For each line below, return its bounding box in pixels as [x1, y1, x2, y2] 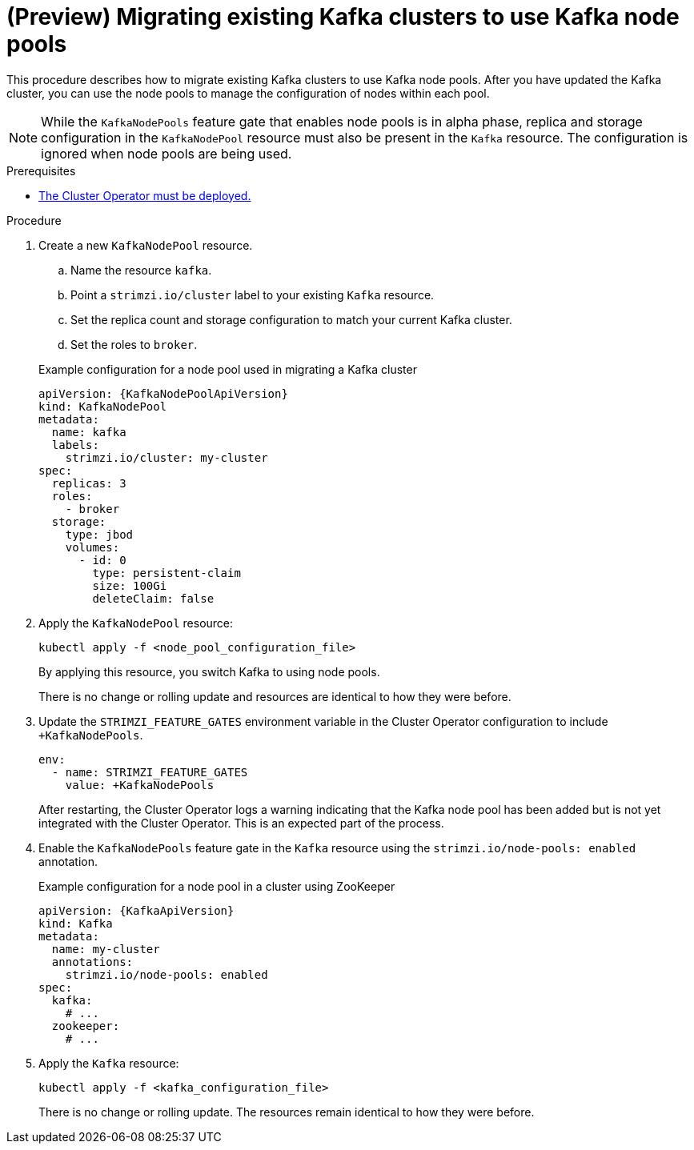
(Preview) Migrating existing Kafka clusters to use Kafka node [6, 3, 680, 30]
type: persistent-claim [92, 566, 241, 579]
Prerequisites [6, 163, 76, 178]
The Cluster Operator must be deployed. [38, 188, 251, 202]
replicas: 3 [51, 476, 126, 490]
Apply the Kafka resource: [38, 1056, 179, 1070]
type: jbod [65, 527, 134, 541]
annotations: [51, 955, 134, 968]
